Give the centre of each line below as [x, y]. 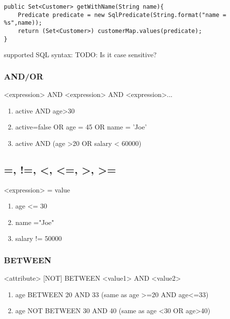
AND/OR [24, 76]
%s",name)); [23, 23]
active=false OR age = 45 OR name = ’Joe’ [81, 127]
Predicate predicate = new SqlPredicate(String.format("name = [122, 15]
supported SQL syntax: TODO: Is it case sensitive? [80, 55]
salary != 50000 [39, 238]
